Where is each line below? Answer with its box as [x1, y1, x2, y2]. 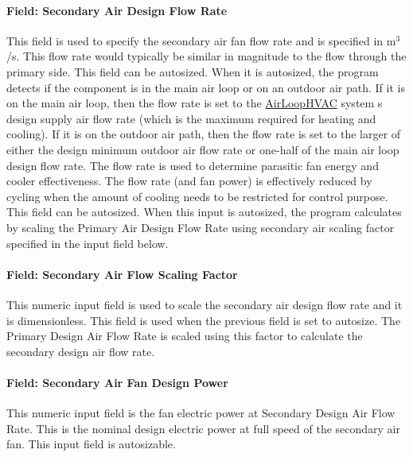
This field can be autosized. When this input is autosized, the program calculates [6, 203, 402, 220]
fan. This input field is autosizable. [6, 436, 176, 452]
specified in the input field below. [6, 234, 169, 251]
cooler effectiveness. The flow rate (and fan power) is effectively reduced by [6, 172, 372, 189]
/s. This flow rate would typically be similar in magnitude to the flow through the [6, 48, 407, 64]
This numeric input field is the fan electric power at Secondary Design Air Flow [6, 405, 395, 421]
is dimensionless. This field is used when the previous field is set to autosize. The [6, 312, 401, 328]
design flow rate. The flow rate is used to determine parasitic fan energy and [6, 157, 379, 173]
